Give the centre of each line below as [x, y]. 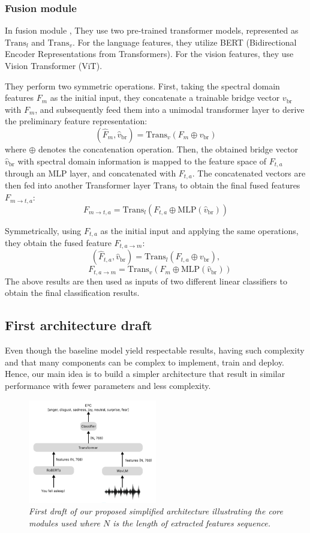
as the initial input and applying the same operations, [199, 230]
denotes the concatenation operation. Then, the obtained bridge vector [168, 149]
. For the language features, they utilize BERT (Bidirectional [184, 42]
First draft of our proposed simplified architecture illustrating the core [156, 511]
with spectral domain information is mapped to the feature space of [142, 161]
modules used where [64, 522]
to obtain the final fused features [240, 185]
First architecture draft [79, 325]
